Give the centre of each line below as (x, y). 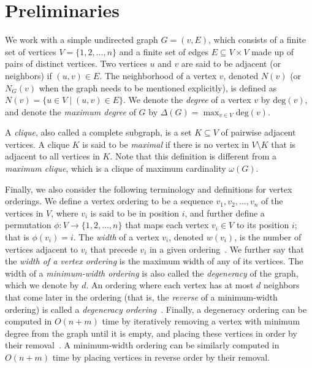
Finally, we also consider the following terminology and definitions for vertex (149, 189)
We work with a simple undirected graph (82, 40)
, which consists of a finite (257, 40)
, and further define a (225, 213)
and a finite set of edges (164, 51)
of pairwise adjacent (258, 132)
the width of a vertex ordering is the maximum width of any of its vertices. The (154, 261)
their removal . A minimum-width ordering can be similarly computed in (142, 345)
